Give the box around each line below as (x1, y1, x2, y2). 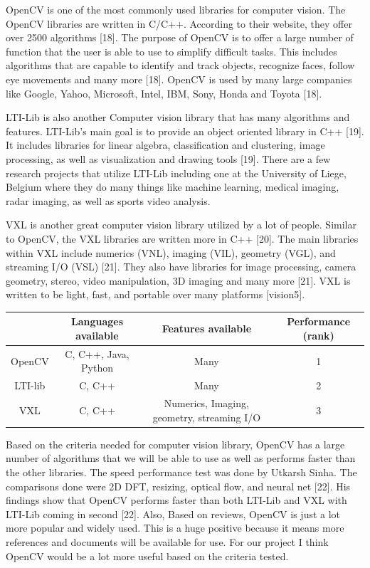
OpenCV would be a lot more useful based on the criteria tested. (6, 548, 289, 563)
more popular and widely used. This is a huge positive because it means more (6, 520, 344, 535)
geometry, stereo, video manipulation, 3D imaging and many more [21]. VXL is (6, 273, 351, 288)
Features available (162, 321, 252, 336)
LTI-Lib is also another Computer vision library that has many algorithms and (6, 110, 350, 125)
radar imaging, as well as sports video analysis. (6, 193, 211, 208)
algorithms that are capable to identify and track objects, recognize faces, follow (6, 58, 355, 73)
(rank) (302, 327, 334, 342)
